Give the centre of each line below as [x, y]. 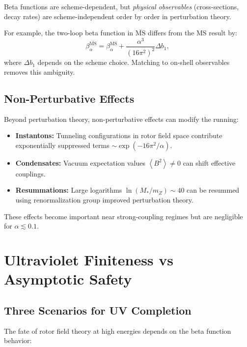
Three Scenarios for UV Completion [98, 310]
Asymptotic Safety [68, 279]
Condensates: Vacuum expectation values [80, 162]
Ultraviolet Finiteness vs [89, 260]
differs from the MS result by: [192, 33]
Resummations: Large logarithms [69, 190]
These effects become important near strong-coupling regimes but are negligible [123, 216]
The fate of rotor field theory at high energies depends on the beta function [118, 331]
